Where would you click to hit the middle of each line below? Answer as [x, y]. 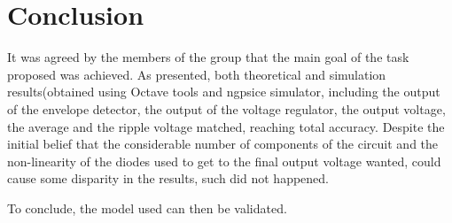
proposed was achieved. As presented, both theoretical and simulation [197, 74]
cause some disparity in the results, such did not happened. [168, 178]
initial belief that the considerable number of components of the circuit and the [223, 144]
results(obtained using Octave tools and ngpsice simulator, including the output [224, 92]
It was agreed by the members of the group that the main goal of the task [208, 57]
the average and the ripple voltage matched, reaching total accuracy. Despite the [226, 126]
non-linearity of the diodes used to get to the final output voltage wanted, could [224, 161]
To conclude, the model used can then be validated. [147, 208]
